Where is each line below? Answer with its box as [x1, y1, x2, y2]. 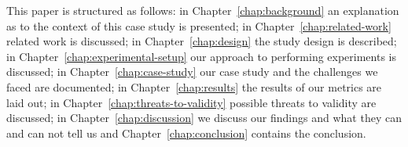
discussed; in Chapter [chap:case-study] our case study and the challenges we [6, 63, 378, 80]
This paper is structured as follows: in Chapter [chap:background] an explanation [6, 2, 399, 18]
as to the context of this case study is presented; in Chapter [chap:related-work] [6, 17, 391, 34]
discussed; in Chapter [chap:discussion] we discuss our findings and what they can [6, 109, 402, 126]
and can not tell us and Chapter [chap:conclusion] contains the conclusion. [6, 124, 366, 141]
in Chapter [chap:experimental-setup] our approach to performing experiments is [6, 48, 397, 64]
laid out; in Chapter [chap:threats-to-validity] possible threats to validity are [6, 94, 377, 110]
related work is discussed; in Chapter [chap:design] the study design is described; [6, 33, 397, 49]
